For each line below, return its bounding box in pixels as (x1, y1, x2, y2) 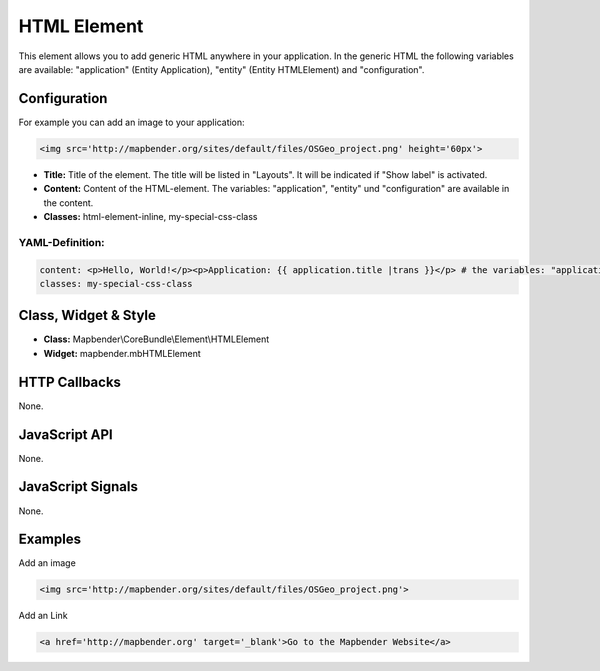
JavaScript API (18, 426, 114, 443)
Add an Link (18, 610, 69, 622)
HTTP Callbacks (18, 373, 122, 390)
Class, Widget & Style (18, 307, 157, 324)
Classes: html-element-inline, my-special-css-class (43, 210, 258, 222)
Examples (18, 531, 82, 548)
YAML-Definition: (18, 235, 105, 249)
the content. (43, 196, 94, 209)
